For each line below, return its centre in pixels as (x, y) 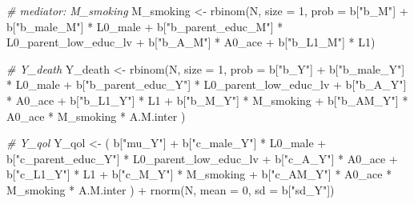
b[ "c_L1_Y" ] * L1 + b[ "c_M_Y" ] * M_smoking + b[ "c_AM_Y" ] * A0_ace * (199, 174)
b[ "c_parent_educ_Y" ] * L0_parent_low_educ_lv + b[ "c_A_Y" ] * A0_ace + (202, 158)
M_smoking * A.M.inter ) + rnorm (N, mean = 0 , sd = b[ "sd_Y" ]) (171, 189)
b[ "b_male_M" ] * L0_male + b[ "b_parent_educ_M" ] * (145, 26)
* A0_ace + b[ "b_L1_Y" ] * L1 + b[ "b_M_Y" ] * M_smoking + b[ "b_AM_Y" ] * (207, 100)
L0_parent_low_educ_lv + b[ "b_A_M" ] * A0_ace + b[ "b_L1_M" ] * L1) (191, 42)
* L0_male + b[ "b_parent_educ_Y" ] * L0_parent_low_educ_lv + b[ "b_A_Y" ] (207, 84)
